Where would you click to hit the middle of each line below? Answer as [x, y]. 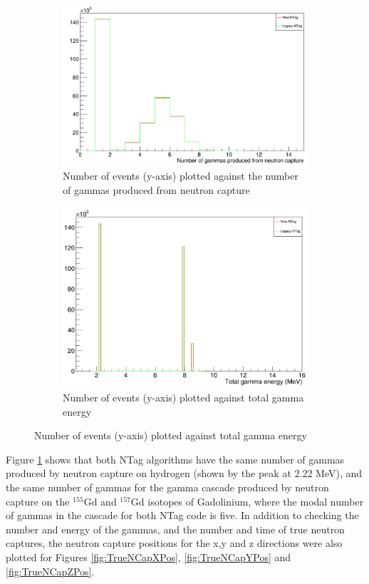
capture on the [38, 501]
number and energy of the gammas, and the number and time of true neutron [175, 529]
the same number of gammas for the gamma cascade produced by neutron [167, 487]
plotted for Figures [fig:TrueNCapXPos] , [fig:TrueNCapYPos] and [149, 557]
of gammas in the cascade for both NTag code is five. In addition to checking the [182, 515]
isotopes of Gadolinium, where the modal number [256, 501]
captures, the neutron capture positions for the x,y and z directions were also [174, 543]
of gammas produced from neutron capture [156, 189]
